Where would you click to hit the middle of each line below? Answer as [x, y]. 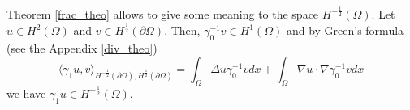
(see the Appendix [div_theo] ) [82, 48]
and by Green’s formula [345, 30]
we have [26, 93]
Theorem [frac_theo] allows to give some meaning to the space [163, 14]
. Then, [182, 30]
